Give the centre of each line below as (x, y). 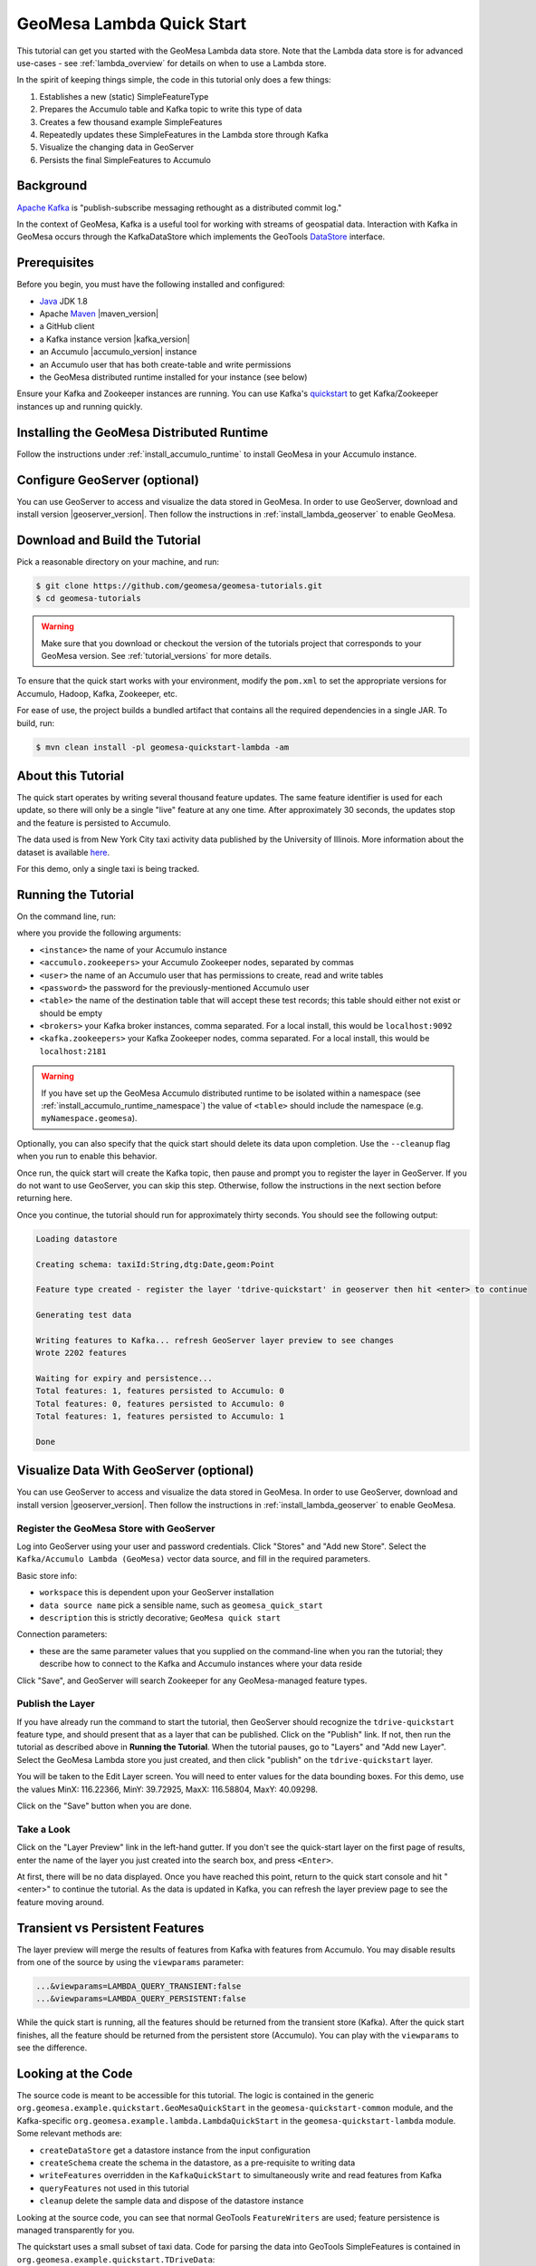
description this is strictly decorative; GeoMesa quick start (160, 1617)
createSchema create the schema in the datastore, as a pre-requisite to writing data (197, 2163)
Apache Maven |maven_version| (99, 314)
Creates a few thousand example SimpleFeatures (131, 121)
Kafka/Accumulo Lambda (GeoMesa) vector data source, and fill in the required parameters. (194, 1559)
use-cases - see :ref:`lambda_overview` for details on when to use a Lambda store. (172, 63)
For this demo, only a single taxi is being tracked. (108, 869)
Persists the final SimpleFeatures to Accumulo (125, 160)
